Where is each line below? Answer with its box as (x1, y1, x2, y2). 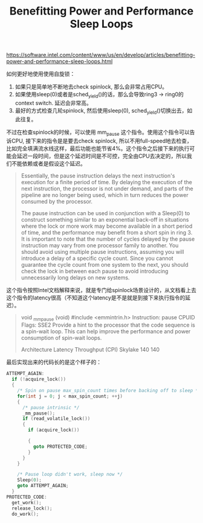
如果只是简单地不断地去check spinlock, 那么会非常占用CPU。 (14, 83, 168, 90)
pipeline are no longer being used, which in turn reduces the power (21, 191, 188, 198)
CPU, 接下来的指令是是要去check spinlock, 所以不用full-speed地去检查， (11, 137, 192, 144)
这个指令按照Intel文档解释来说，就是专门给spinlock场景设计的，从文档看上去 (6, 286, 197, 293)
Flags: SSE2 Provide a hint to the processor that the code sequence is (21, 321, 195, 328)
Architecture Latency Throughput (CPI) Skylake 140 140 (21, 346, 160, 353)
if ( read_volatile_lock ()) (22, 416, 91, 422)
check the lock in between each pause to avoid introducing (21, 267, 169, 275)
